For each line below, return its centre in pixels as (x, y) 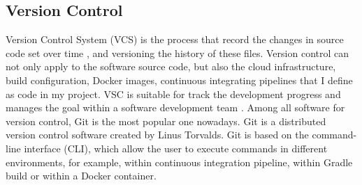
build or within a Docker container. (81, 176)
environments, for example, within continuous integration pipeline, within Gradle (179, 162)
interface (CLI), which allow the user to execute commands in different (176, 148)
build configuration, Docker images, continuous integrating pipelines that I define (179, 80)
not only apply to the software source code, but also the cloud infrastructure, (171, 66)
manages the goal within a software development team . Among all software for (175, 107)
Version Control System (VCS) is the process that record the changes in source (175, 39)
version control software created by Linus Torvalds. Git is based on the (157, 135)
